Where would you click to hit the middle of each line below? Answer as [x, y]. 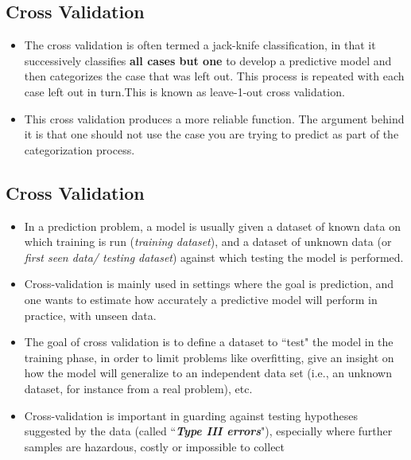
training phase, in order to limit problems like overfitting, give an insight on [209, 357]
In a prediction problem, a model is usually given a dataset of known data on [213, 226]
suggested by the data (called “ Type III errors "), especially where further [208, 431]
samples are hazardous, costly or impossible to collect [155, 446]
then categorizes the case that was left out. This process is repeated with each [214, 76]
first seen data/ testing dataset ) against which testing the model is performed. [214, 257]
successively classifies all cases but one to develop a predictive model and [208, 60]
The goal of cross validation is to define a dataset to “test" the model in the [209, 342]
